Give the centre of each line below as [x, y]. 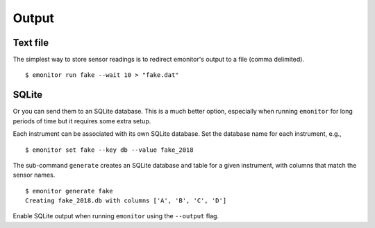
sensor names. [34, 175]
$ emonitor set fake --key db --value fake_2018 [109, 150]
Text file [31, 43]
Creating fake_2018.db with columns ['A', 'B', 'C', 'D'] [126, 201]
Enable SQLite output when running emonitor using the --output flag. [116, 216]
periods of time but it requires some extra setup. [82, 121]
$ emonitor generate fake [69, 191]
